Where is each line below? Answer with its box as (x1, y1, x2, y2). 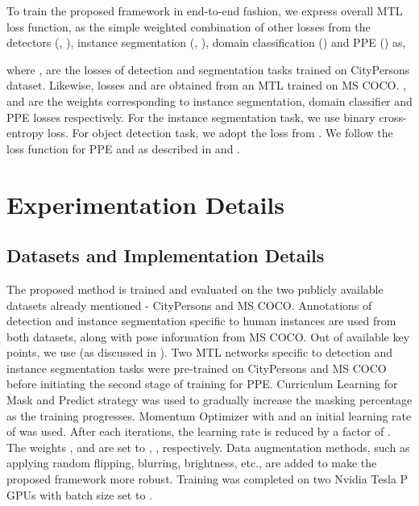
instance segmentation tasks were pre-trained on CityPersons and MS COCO (6, 359, 387, 376)
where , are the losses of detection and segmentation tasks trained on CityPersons (6, 61, 410, 77)
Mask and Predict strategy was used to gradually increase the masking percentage (6, 391, 413, 408)
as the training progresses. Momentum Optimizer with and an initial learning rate (6, 407, 412, 424)
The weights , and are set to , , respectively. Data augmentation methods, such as (6, 438, 410, 455)
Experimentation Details (6, 187, 285, 220)
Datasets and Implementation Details (6, 243, 325, 268)
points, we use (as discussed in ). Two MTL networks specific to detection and (6, 344, 393, 361)
